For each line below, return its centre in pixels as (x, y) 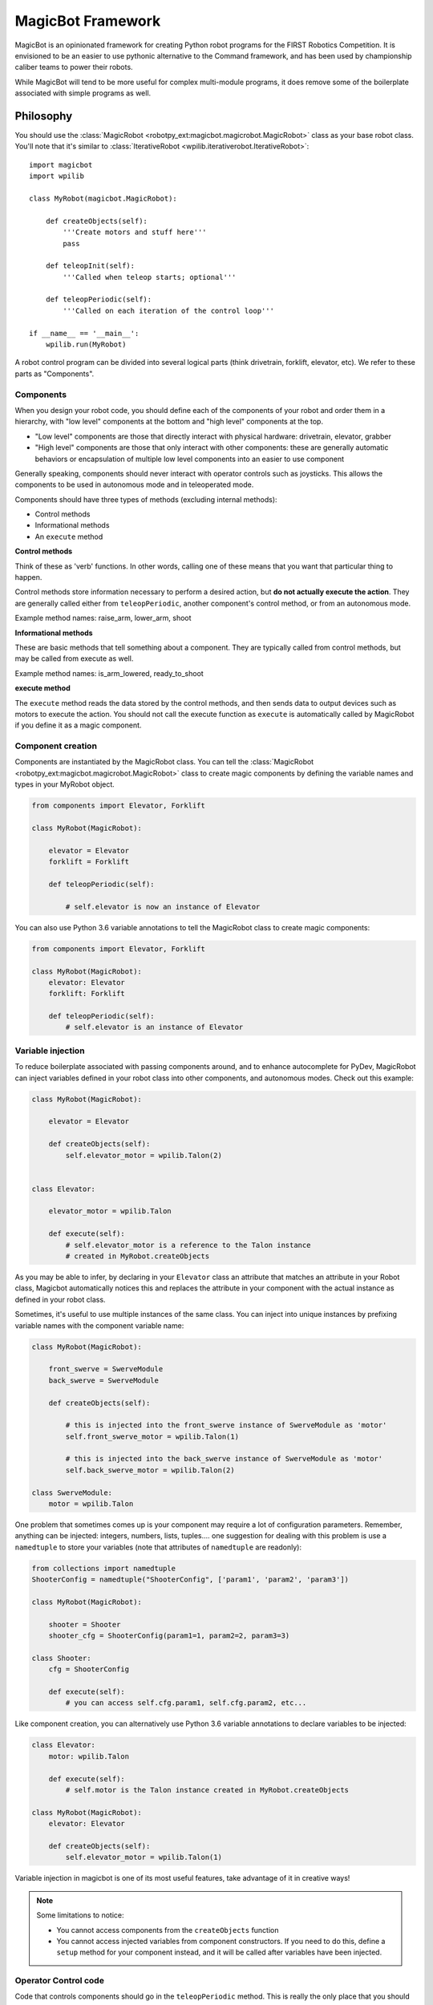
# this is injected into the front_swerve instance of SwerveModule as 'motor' (226, 1425)
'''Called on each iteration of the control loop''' (168, 310)
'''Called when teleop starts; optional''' (150, 277)
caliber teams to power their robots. (74, 67)
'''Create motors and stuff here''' (135, 232)
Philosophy (44, 116)
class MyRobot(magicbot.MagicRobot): (103, 198)
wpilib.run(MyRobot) (86, 344)
